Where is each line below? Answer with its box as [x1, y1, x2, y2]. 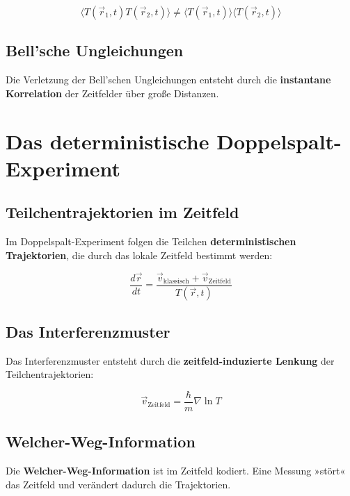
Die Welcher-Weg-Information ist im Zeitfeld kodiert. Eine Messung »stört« [6, 463, 346, 478]
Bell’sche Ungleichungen [6, 40, 184, 61]
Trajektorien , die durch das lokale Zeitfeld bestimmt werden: [6, 247, 273, 262]
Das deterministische [6, 126, 209, 155]
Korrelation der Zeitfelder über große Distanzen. [6, 85, 219, 100]
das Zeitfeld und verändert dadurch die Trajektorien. [6, 477, 231, 491]
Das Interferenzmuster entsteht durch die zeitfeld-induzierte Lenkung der [6, 353, 335, 367]
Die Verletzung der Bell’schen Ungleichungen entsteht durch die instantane [6, 72, 331, 87]
